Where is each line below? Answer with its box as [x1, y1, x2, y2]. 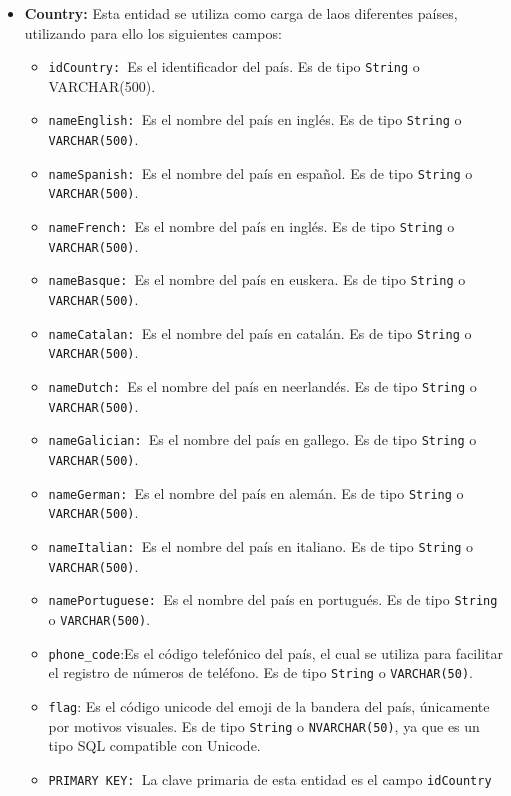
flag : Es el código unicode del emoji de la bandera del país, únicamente [48, 695, 490, 716]
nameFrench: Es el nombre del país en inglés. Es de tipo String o [48, 216, 455, 237]
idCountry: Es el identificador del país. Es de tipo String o [48, 56, 420, 77]
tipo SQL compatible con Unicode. [48, 735, 261, 756]
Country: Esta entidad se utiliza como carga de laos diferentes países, [24, 3, 458, 23]
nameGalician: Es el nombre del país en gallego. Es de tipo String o [48, 429, 477, 450]
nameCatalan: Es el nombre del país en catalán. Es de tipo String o [48, 322, 472, 343]
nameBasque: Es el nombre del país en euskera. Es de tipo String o [48, 269, 466, 290]
